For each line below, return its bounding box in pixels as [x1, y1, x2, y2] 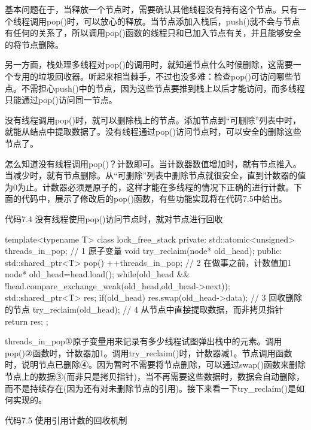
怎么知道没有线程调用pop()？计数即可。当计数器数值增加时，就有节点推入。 [5, 157, 301, 169]
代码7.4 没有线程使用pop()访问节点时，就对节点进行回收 [5, 212, 223, 225]
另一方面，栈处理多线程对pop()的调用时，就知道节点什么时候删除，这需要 [5, 58, 293, 71]
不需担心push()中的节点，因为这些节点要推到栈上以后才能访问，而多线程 [21, 81, 305, 94]
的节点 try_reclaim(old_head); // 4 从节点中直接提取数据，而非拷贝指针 [5, 303, 283, 316]
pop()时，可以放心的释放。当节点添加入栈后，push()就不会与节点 [46, 14, 300, 27]
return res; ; [5, 314, 48, 327]
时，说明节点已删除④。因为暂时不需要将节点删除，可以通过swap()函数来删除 [5, 358, 306, 371]
